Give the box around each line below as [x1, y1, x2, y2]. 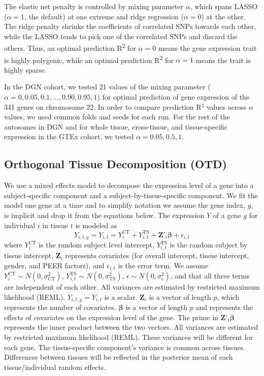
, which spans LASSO [190, 1, 258, 11]
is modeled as [75, 220, 117, 230]
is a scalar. [104, 291, 138, 302]
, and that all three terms [170, 270, 250, 281]
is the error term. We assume [118, 260, 209, 270]
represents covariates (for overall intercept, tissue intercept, [65, 250, 249, 261]
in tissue [42, 220, 68, 230]
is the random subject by [170, 239, 248, 250]
